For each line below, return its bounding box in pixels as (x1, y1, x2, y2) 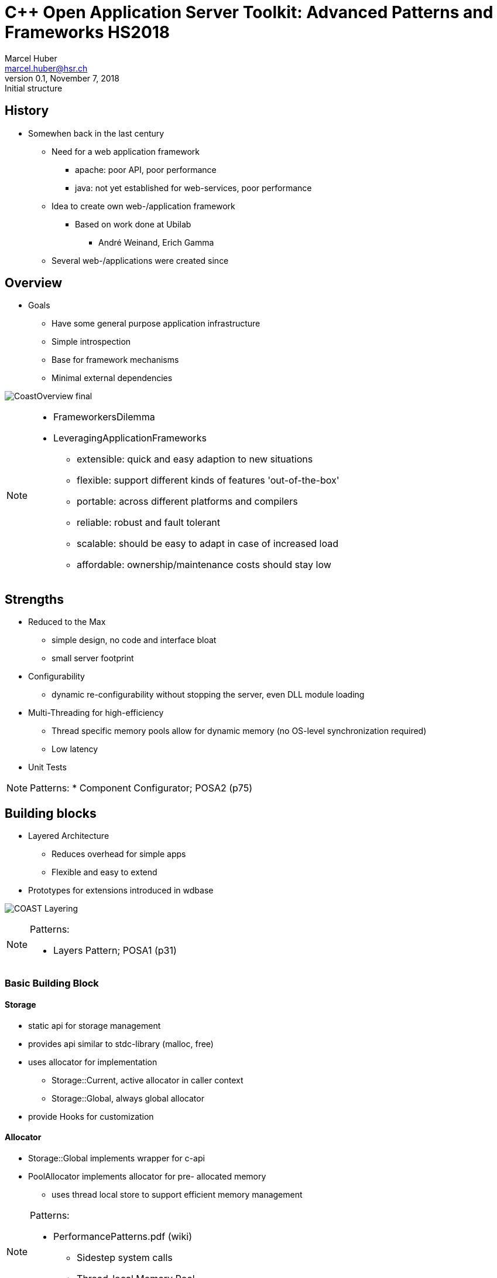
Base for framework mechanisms (52, 355, 179, 365)
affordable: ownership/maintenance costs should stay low (77, 559, 331, 571)
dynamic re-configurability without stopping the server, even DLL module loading (52, 689, 365, 700)
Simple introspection (52, 337, 131, 347)
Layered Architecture (28, 831, 109, 841)
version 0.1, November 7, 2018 (5, 73, 119, 83)
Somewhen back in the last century (28, 128, 164, 138)
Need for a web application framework (52, 146, 200, 157)
